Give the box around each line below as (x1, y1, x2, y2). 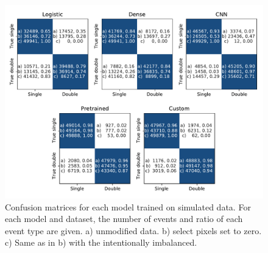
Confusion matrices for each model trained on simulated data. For (5, 200, 251, 213)
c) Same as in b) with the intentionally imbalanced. (5, 236, 197, 249)
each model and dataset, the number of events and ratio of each (5, 212, 243, 225)
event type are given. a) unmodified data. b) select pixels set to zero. (5, 224, 262, 237)
